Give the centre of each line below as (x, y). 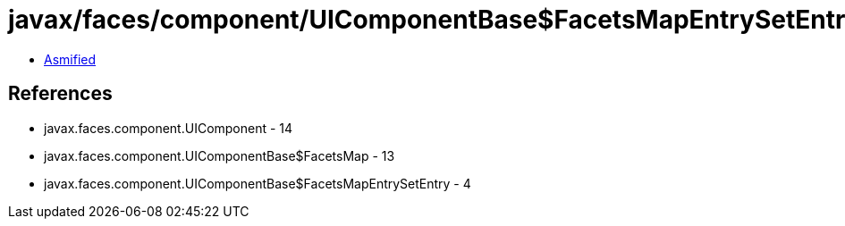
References (60, 94)
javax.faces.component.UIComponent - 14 (169, 128)
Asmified (70, 59)
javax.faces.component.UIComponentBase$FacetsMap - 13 (220, 155)
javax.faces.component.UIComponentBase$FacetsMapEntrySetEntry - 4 (258, 183)
